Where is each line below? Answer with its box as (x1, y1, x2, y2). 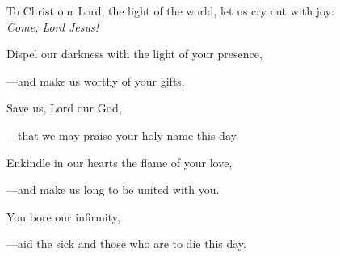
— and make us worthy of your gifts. (6, 72, 185, 89)
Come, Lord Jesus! (6, 18, 99, 35)
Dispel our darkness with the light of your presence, (6, 45, 262, 62)
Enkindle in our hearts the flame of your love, (6, 154, 233, 171)
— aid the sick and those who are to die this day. (6, 235, 246, 252)
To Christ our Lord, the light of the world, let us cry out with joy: (6, 2, 334, 19)
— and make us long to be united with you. (6, 181, 220, 198)
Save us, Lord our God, (6, 99, 122, 116)
